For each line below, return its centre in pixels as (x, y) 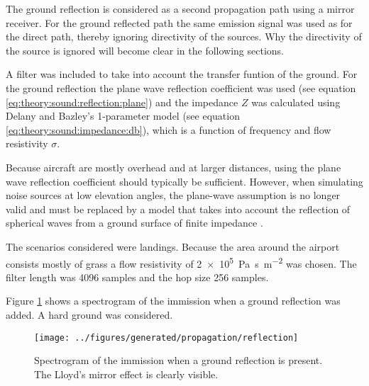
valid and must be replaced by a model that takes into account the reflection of (178, 209)
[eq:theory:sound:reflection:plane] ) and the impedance (122, 102)
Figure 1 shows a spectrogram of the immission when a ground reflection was (173, 301)
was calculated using (296, 102)
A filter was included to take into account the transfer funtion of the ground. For (182, 74)
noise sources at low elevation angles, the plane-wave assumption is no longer (173, 195)
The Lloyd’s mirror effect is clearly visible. (126, 374)
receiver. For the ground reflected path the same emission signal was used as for (179, 22)
